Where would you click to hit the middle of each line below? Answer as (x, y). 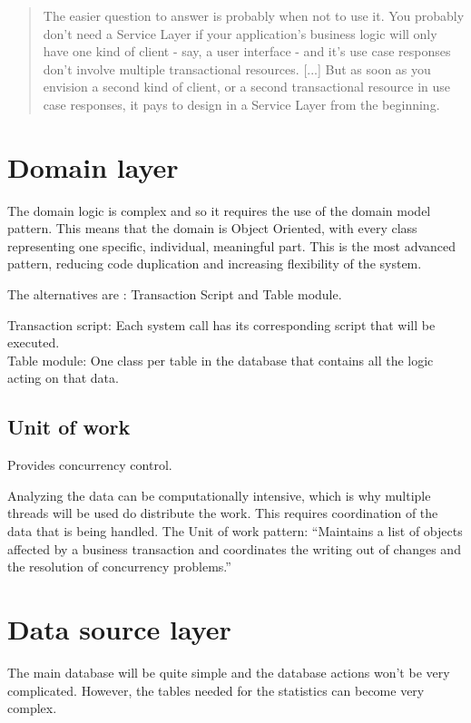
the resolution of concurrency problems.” (119, 567)
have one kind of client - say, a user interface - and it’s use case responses (247, 51)
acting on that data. (63, 378)
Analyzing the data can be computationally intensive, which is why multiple (219, 495)
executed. (34, 342)
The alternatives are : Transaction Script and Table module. (175, 294)
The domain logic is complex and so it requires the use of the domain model (219, 210)
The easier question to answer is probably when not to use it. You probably (254, 15)
